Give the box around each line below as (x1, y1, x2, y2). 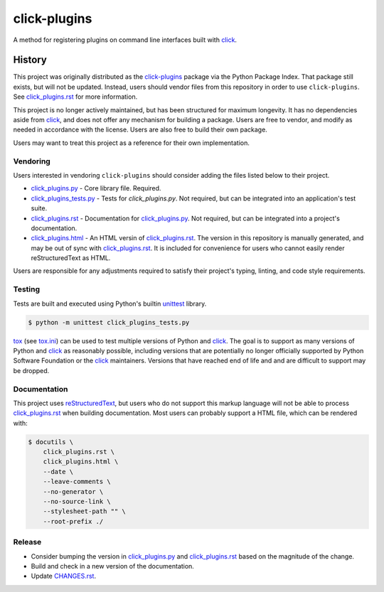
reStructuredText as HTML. (31, 254, 111, 262)
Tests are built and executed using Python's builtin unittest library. (13, 299, 207, 308)
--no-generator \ (43, 488, 104, 495)
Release (13, 537, 42, 547)
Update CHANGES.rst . (31, 572, 96, 581)
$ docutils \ (28, 438, 74, 446)
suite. (31, 204, 48, 212)
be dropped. (13, 366, 50, 375)
